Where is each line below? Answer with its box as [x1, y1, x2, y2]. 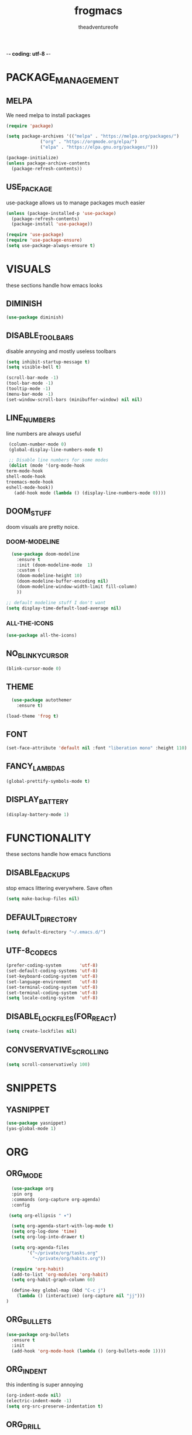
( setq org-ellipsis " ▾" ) [8, 1213, 72, 1218]
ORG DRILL [6, 1420, 41, 1431]
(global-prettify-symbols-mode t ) [6, 778, 91, 784]
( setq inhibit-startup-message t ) [6, 359, 91, 365]
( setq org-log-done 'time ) [11, 1228, 77, 1235]
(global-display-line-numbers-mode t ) [8, 447, 104, 453]
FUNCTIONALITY [6, 831, 92, 844]
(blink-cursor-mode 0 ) [6, 666, 61, 672]
